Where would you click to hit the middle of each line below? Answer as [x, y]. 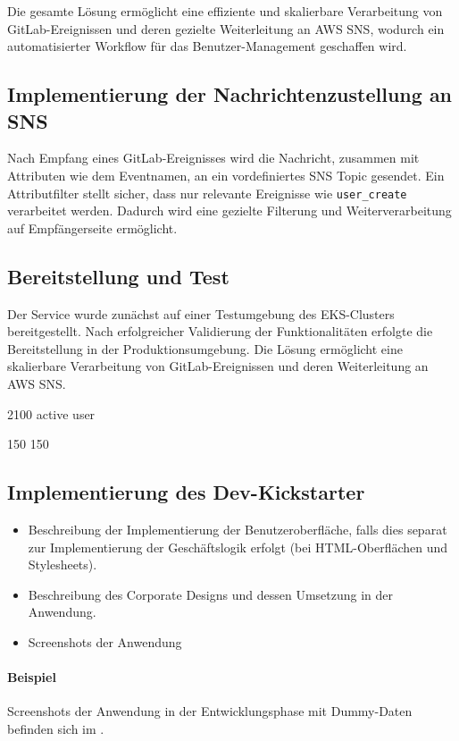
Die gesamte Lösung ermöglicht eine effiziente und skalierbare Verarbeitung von [225, 11]
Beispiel [32, 677]
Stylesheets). [63, 564]
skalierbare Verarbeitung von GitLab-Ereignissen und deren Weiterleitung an [218, 366]
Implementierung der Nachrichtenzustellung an [230, 94]
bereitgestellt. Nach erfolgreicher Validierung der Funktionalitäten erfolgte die [220, 331]
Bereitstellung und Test [118, 276]
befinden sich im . [56, 728]
